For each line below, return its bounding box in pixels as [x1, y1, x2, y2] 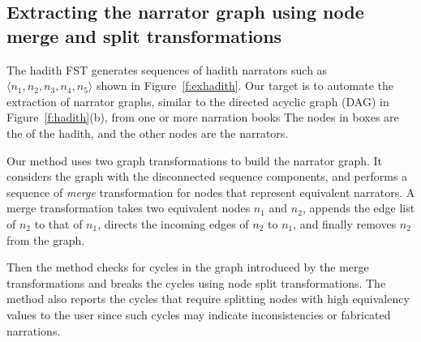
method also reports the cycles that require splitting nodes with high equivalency [6, 290, 410, 307]
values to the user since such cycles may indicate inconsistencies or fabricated [6, 306, 391, 323]
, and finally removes [293, 215, 397, 232]
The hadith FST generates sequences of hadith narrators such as [6, 61, 328, 78]
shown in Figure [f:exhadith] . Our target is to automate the [96, 77, 394, 94]
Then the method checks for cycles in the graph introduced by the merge [6, 259, 369, 276]
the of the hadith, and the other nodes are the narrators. [6, 124, 289, 141]
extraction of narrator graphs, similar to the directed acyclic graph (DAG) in [6, 92, 389, 109]
